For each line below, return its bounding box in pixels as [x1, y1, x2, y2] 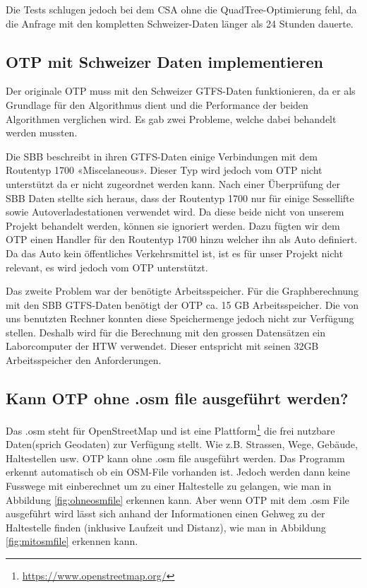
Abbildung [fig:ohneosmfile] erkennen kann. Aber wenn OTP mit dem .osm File [6, 492, 349, 507]
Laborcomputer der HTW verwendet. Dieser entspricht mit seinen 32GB [6, 339, 319, 353]
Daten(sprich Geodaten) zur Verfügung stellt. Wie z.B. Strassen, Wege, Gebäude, [6, 437, 358, 452]
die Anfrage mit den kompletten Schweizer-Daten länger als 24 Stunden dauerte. [6, 16, 354, 30]
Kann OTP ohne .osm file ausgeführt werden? [6, 387, 349, 409]
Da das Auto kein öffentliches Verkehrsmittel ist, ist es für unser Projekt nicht [6, 245, 343, 260]
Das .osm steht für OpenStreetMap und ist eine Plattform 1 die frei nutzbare [6, 421, 335, 437]
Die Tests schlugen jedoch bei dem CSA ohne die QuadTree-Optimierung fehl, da [6, 2, 357, 16]
